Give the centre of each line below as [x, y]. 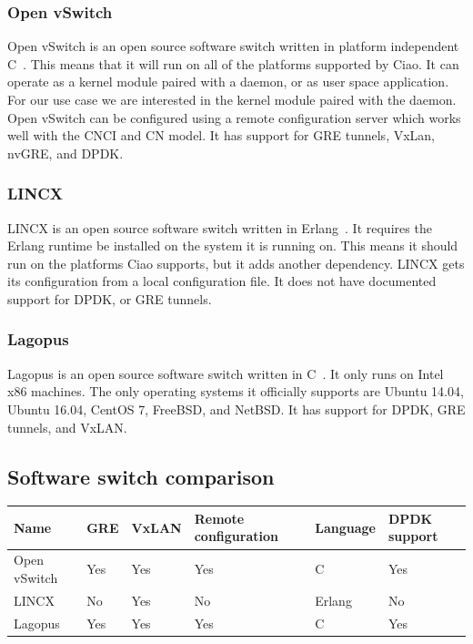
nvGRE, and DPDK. [65, 153]
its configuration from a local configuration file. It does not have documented [222, 281]
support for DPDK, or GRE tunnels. [110, 298]
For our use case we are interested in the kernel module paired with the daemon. [232, 99]
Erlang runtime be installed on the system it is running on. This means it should [233, 245]
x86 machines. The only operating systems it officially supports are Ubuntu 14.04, [236, 391]
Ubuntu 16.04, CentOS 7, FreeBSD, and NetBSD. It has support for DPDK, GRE [236, 409]
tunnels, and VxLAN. [67, 427]
